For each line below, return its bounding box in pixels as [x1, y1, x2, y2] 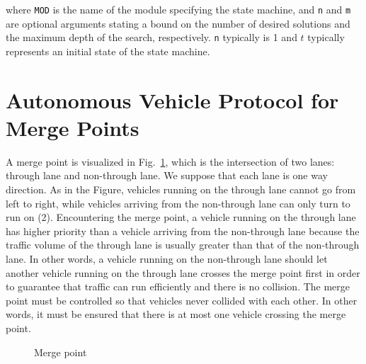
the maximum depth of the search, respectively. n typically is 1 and [6, 30, 297, 45]
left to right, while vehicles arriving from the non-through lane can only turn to [6, 195, 350, 210]
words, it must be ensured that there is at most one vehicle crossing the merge [6, 307, 346, 322]
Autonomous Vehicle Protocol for [6, 85, 339, 114]
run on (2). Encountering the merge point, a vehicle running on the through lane [6, 210, 356, 224]
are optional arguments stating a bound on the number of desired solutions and [6, 16, 350, 30]
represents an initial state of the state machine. [6, 43, 210, 58]
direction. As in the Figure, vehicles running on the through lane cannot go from [6, 182, 356, 196]
